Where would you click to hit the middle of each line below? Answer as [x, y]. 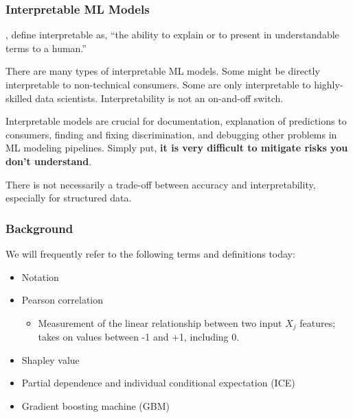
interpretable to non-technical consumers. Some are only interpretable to [158, 84]
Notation [40, 276]
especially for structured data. [69, 198]
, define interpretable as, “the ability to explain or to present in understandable [172, 35]
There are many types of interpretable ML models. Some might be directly [163, 71]
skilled [19, 98]
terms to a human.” [46, 48]
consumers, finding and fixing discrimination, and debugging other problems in [171, 134]
